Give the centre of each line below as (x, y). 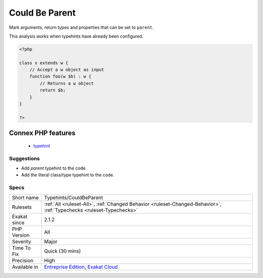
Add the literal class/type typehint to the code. (68, 175)
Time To (21, 248)
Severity (21, 241)
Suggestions (24, 158)
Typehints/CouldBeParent (74, 197)
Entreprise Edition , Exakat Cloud (81, 267)
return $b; (53, 90)
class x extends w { (44, 63)
